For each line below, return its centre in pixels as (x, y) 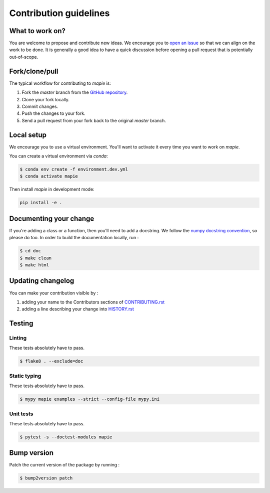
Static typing (25, 376)
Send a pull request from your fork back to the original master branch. (94, 120)
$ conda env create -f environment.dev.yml (74, 169)
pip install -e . (41, 203)
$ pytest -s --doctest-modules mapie (66, 437)
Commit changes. (40, 106)
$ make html (34, 265)
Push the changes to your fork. (53, 113)
